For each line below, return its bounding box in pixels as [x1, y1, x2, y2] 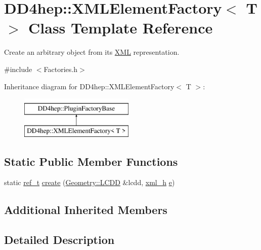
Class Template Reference [28, 17, 213, 38]
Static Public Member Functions [4, 153, 178, 169]
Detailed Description [4, 232, 115, 247]
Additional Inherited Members [4, 202, 167, 218]
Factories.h [43, 63, 77, 74]
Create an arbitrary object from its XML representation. [4, 47, 180, 57]
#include [4, 63, 32, 74]
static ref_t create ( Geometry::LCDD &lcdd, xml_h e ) [4, 177, 175, 188]
